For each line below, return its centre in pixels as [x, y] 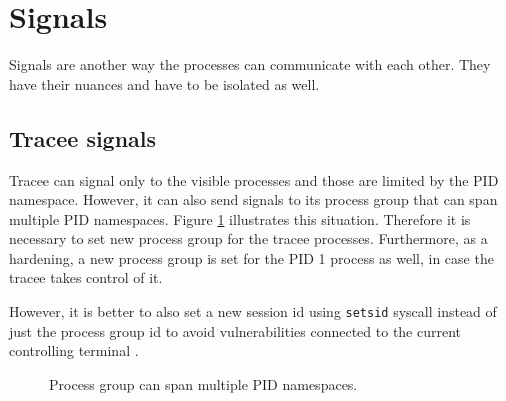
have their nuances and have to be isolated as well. [164, 83]
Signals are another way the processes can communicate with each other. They [250, 64]
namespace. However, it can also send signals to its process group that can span [253, 199]
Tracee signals [83, 137]
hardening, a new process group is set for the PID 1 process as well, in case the [251, 257]
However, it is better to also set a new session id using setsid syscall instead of [253, 311]
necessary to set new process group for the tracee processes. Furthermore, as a [248, 238]
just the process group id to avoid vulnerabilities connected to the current [235, 330]
